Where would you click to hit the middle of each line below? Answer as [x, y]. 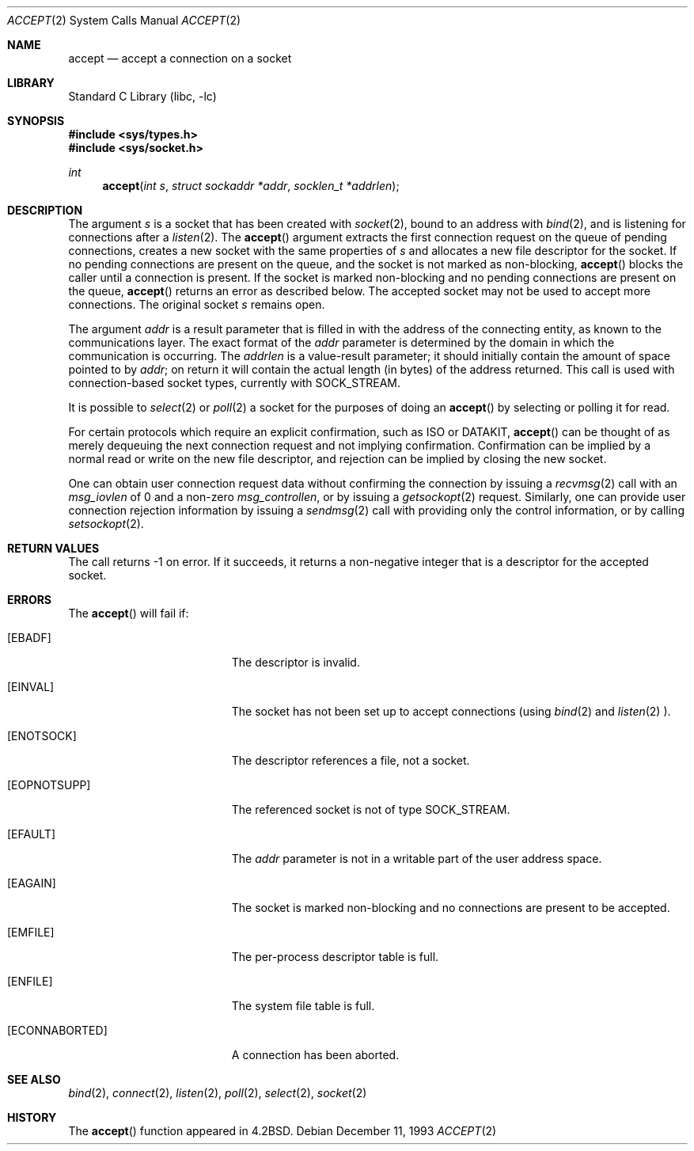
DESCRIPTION [45, 210]
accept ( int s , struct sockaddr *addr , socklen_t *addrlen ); [251, 186]
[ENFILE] [30, 981]
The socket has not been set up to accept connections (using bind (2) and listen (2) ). [451, 711]
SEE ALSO [34, 1079]
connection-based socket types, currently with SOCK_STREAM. [234, 383]
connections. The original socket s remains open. [197, 304]
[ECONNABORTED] [57, 1030]
